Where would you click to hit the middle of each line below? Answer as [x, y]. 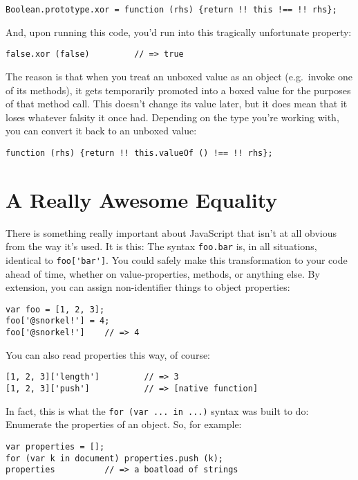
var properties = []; [55, 446]
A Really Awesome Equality [142, 199]
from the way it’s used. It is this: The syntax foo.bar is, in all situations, [161, 246]
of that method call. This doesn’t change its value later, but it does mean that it [177, 104]
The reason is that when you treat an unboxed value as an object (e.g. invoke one [179, 76]
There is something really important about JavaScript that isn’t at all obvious [171, 232]
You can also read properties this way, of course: [108, 354]
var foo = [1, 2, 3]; [55, 309]
